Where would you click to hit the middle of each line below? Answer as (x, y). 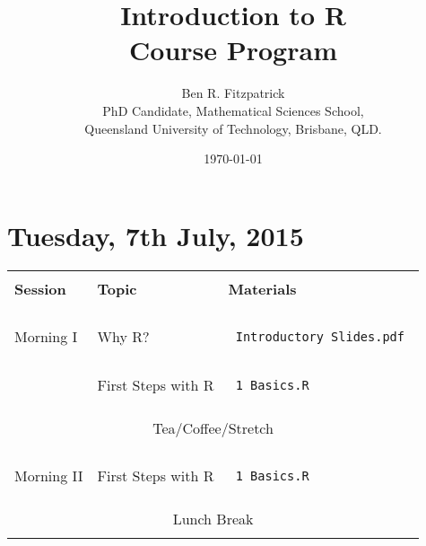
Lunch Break (213, 518)
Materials (262, 288)
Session (40, 288)
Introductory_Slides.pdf (320, 336)
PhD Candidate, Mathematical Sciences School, (233, 110)
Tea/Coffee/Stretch (213, 427)
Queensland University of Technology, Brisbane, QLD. (233, 128)
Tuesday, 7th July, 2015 (156, 235)
